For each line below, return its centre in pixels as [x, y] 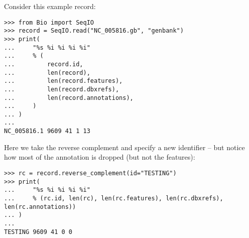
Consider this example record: [50, 6]
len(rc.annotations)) [40, 207]
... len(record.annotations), [69, 98]
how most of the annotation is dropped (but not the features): [100, 157]
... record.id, [44, 64]
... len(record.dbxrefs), [62, 89]
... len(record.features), [64, 81]
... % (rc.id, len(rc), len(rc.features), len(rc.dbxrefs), [114, 198]
